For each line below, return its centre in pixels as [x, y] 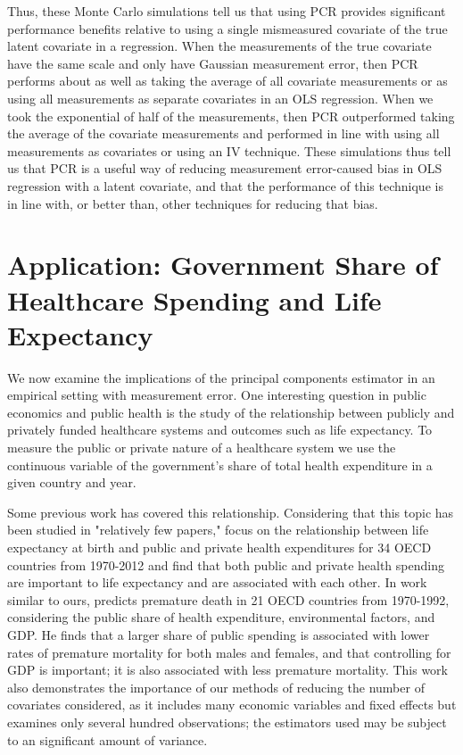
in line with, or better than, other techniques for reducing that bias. [193, 203]
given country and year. [72, 482]
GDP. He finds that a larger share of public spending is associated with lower [219, 634]
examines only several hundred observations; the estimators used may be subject [227, 722]
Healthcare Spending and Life [194, 299]
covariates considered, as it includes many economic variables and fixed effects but [232, 705]
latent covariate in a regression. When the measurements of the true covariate [219, 46]
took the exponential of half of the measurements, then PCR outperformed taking [231, 116]
